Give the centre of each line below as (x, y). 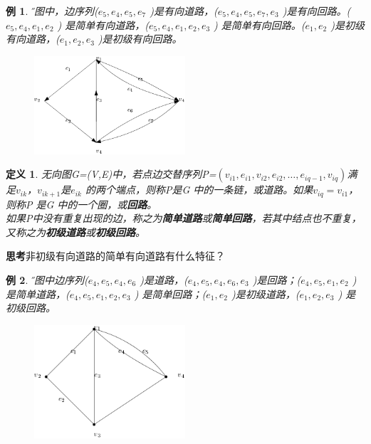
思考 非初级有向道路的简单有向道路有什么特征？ (115, 256)
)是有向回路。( (317, 11)
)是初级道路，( (265, 294)
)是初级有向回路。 (140, 39)
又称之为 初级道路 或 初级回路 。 (75, 232)
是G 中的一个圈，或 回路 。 (96, 204)
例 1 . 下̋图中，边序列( (52, 11)
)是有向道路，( (184, 11)
